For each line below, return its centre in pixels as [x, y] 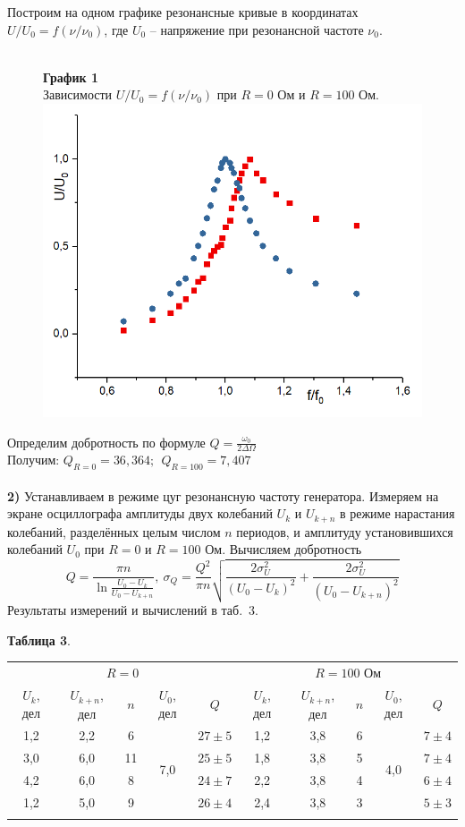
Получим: [34, 460]
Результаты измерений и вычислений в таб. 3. [133, 610]
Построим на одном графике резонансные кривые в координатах [183, 12]
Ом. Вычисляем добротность [283, 549]
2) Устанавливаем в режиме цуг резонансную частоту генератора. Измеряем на [223, 495]
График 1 [71, 77]
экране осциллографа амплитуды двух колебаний [140, 513]
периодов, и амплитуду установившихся [345, 531]
